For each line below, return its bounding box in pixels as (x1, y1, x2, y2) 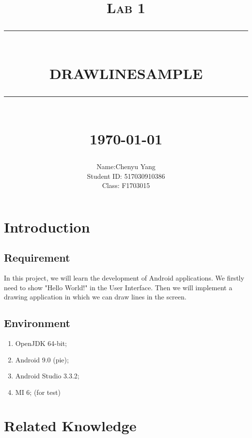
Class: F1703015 (102, 180, 150, 190)
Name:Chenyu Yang (96, 161, 156, 172)
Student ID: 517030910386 (87, 171, 165, 181)
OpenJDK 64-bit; (15, 338, 67, 348)
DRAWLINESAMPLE (49, 63, 203, 83)
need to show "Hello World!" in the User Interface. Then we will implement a (4, 282, 233, 292)
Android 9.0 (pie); (15, 354, 69, 364)
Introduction (4, 217, 90, 236)
